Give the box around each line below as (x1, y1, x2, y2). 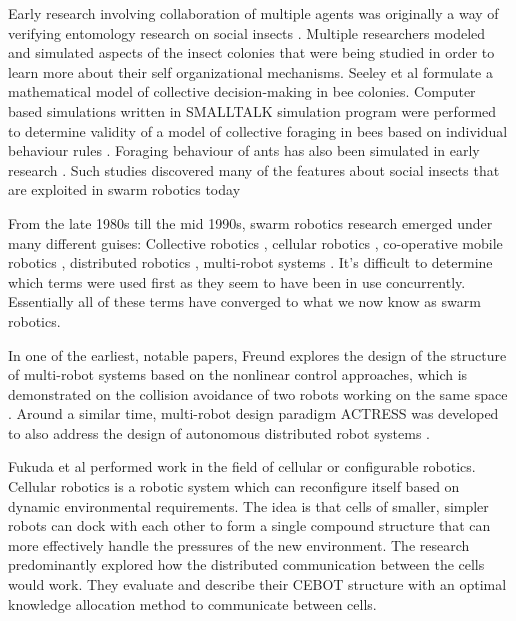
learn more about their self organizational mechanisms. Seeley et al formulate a (8, 61, 493, 82)
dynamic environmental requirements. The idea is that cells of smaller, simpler (8, 495, 489, 516)
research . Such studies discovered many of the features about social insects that (8, 159, 500, 180)
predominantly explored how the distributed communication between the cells (8, 554, 485, 575)
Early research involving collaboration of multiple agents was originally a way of (8, 3, 499, 23)
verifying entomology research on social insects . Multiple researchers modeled (8, 22, 486, 43)
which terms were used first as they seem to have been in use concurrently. (8, 271, 466, 292)
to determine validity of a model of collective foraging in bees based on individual (8, 120, 508, 141)
